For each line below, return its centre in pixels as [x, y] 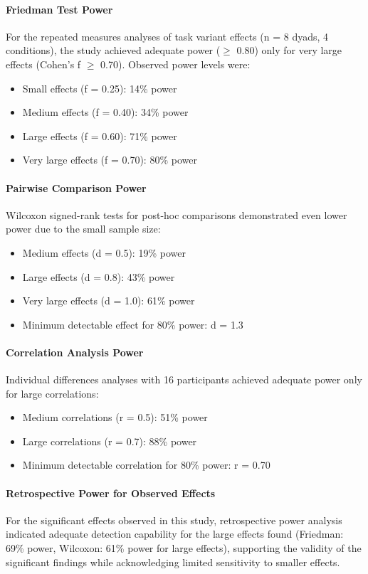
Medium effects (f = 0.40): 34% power [105, 112]
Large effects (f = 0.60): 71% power [100, 135]
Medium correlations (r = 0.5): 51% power [115, 417]
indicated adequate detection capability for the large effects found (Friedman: [175, 534]
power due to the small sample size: [83, 229]
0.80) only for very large [289, 50]
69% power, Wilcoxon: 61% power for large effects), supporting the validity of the [184, 548]
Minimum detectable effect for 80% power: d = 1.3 [133, 324]
